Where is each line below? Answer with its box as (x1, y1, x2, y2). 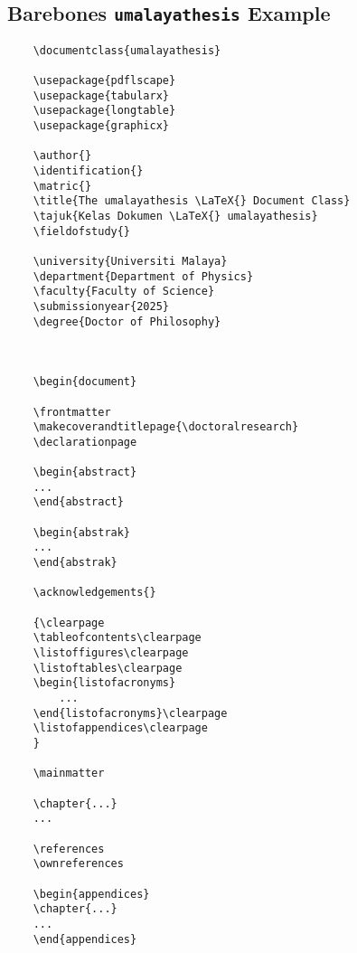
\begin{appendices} (33, 887, 150, 901)
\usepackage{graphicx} (33, 119, 169, 133)
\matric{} (33, 179, 92, 193)
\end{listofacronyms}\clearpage (33, 706, 228, 720)
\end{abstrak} (33, 556, 117, 570)
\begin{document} (33, 375, 137, 389)
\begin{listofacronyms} (33, 676, 176, 690)
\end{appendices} (33, 932, 137, 946)
